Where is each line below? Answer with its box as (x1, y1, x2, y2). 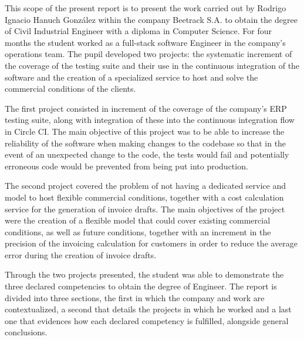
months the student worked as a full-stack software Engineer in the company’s (5, 36, 286, 48)
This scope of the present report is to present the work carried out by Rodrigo (5, 2, 286, 14)
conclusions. (5, 326, 48, 338)
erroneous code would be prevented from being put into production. (5, 159, 248, 172)
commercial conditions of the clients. (5, 82, 136, 95)
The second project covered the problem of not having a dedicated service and (5, 179, 286, 192)
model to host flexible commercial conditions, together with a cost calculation (5, 191, 284, 203)
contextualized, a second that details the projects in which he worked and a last (5, 303, 292, 315)
